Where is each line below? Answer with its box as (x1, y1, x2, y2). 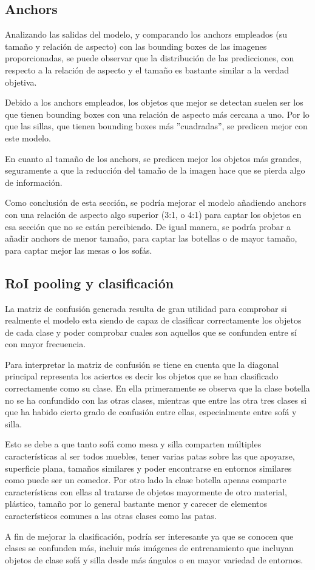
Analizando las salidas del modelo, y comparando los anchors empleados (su (5, 28, 287, 41)
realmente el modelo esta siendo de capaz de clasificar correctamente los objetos (5, 314, 302, 327)
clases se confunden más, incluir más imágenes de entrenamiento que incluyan (5, 541, 294, 554)
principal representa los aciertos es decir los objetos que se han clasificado (5, 370, 279, 382)
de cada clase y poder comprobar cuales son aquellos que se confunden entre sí (5, 325, 297, 338)
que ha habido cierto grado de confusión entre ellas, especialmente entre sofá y (5, 405, 297, 418)
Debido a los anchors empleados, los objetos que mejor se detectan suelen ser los (5, 96, 303, 109)
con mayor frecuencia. (5, 338, 86, 350)
